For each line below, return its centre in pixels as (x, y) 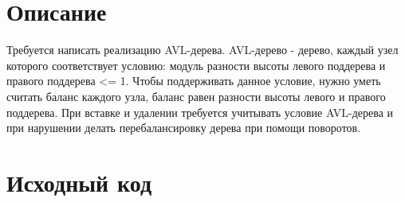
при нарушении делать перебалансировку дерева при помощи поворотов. (184, 128)
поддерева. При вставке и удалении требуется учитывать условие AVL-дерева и (200, 112)
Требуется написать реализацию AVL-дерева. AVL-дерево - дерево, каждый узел (202, 50)
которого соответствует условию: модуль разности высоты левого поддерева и (196, 65)
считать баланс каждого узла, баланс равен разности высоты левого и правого (196, 96)
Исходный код (79, 182)
